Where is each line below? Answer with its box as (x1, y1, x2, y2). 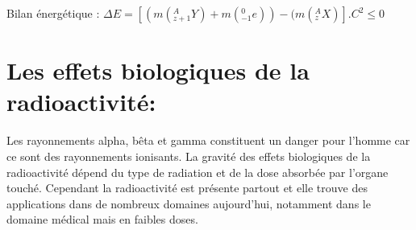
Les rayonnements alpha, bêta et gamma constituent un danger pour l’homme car (6, 132, 410, 149)
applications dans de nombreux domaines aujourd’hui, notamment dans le (6, 195, 371, 212)
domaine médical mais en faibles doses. (6, 211, 198, 228)
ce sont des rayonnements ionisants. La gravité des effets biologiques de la (6, 147, 371, 164)
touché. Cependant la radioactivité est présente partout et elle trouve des (6, 179, 368, 196)
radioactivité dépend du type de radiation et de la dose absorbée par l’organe (6, 163, 389, 180)
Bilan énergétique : (6, 5, 100, 21)
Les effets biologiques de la (6, 54, 310, 87)
